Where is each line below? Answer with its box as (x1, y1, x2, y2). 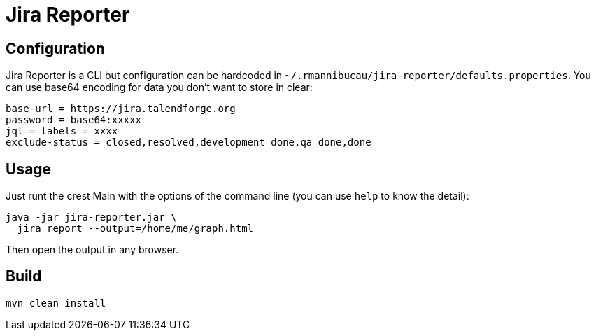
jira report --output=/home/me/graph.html (17, 223, 254, 234)
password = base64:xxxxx (6, 114, 141, 126)
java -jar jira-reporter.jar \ (6, 211, 177, 223)
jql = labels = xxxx (6, 125, 118, 137)
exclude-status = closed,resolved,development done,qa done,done (6, 136, 371, 148)
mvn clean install (6, 297, 106, 309)
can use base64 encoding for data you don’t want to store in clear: (6, 81, 313, 94)
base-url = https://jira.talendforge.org (6, 103, 236, 115)
